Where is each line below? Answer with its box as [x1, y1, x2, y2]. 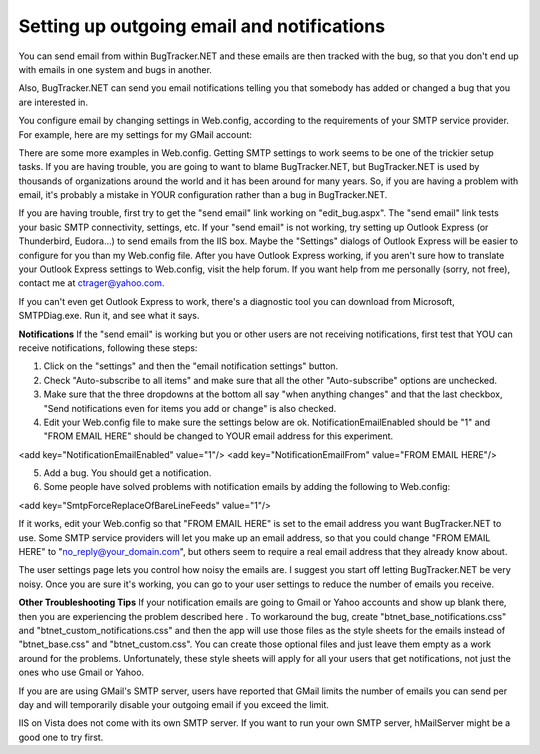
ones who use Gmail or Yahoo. [18, 666, 145, 679]
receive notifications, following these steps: [18, 341, 198, 354]
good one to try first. [18, 731, 104, 743]
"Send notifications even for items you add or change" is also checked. [43, 402, 337, 414]
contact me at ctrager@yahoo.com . [18, 277, 165, 289]
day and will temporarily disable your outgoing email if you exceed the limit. [18, 698, 330, 710]
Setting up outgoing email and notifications [18, 15, 385, 37]
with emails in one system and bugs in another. [18, 63, 212, 75]
